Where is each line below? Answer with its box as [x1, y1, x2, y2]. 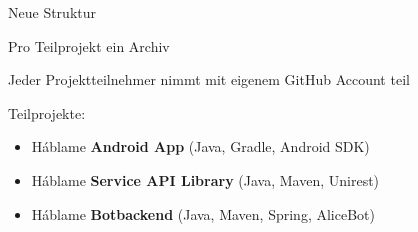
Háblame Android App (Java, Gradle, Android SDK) [31, 136, 370, 157]
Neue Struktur [8, 2, 96, 22]
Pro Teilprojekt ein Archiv [8, 35, 170, 56]
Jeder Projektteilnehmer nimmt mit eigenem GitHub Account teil [8, 69, 410, 90]
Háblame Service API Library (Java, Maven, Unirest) [31, 169, 380, 190]
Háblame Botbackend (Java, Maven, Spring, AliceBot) [31, 203, 375, 224]
